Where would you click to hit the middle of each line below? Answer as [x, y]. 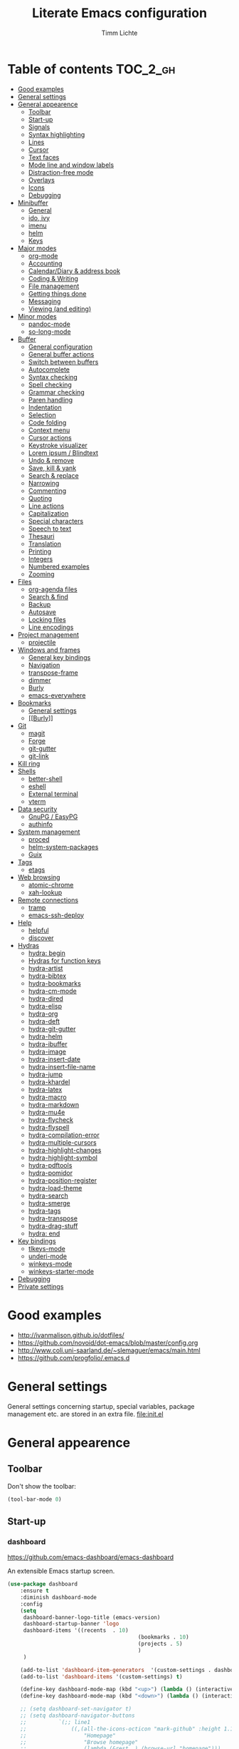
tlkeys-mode [47, 1248]
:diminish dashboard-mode [59, 1597]
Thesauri [41, 536]
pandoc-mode [49, 324]
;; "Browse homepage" [79, 1742]
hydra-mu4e [47, 1112]
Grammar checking [57, 392]
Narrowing [44, 483]
